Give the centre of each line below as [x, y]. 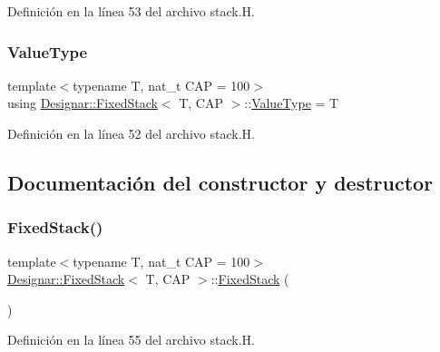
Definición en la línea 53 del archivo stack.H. [131, 11]
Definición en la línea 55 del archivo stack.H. [131, 340]
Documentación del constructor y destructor [220, 182]
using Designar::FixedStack [83, 103]
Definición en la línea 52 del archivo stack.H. [131, 133]
